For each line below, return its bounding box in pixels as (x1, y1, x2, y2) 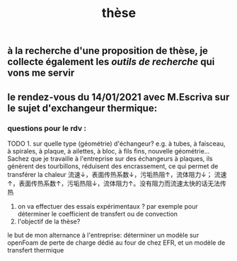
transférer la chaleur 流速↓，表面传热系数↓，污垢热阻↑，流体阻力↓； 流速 (7, 170, 227, 178)
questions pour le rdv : (7, 123, 87, 133)
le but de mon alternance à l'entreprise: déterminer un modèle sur (7, 231, 200, 239)
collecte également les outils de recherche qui (7, 56, 215, 68)
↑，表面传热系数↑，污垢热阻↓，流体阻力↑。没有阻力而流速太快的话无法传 (7, 179, 226, 187)
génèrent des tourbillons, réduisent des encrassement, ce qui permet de (7, 161, 219, 170)
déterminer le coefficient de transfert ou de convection (17, 209, 178, 218)
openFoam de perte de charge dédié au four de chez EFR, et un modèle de (7, 238, 226, 247)
